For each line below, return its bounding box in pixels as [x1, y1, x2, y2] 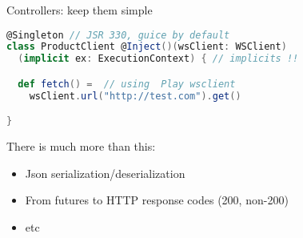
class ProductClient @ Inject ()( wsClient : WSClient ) [6, 41, 287, 53]
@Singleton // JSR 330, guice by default [6, 29, 230, 41]
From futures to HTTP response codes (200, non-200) [25, 192, 289, 208]
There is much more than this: [6, 138, 156, 155]
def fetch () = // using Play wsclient [18, 78, 236, 90]
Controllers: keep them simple [6, 2, 153, 18]
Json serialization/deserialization [25, 164, 185, 181]
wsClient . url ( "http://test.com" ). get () [29, 90, 241, 102]
